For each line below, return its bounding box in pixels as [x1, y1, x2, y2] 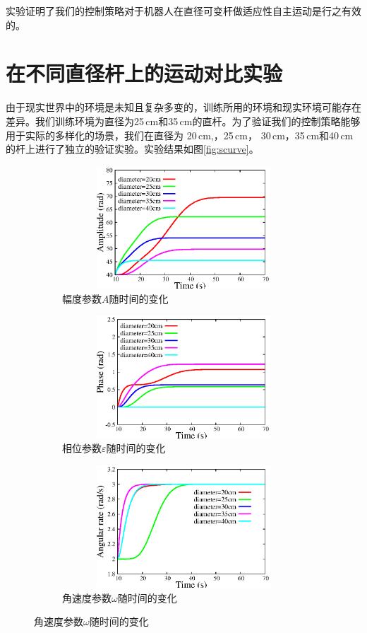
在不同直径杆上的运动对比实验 [6, 59, 283, 88]
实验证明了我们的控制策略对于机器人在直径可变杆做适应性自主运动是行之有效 [6, 4, 361, 18]
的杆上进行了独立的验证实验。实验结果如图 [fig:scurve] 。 [6, 141, 259, 156]
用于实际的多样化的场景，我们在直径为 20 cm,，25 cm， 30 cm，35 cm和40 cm [6, 127, 354, 142]
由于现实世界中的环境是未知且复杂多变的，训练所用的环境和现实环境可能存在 [6, 100, 361, 115]
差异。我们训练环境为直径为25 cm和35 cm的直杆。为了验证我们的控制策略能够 [6, 113, 361, 128]
